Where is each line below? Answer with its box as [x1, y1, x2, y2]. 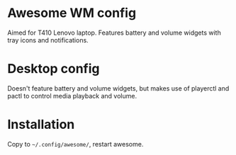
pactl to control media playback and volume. [7, 91, 137, 100]
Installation [7, 117, 75, 132]
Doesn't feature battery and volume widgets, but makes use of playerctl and [7, 84, 230, 93]
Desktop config [7, 61, 100, 77]
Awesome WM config [7, 5, 137, 21]
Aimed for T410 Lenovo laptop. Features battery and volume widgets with [7, 28, 221, 37]
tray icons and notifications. [7, 35, 89, 44]
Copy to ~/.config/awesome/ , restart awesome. [7, 139, 144, 148]
